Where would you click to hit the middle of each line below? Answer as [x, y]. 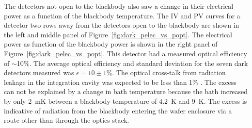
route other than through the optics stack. [67, 120]
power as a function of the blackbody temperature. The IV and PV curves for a [122, 15]
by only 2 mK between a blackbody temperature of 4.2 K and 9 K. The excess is [126, 101]
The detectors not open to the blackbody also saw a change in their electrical [119, 6]
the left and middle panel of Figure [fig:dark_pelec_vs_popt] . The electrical [118, 34]
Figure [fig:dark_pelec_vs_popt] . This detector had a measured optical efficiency [126, 53]
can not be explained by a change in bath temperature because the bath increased [126, 91]
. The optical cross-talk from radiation [169, 72]
